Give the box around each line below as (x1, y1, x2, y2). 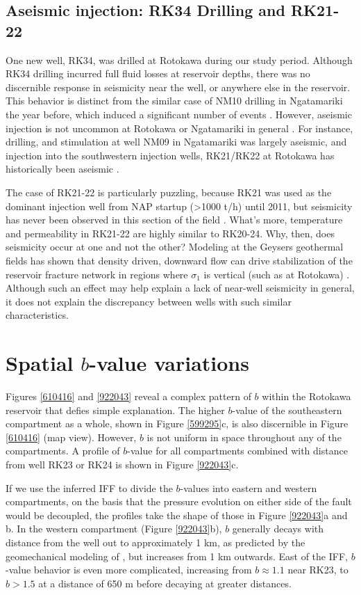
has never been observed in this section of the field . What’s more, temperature (6, 212, 343, 227)
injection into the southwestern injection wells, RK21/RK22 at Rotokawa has (6, 148, 335, 162)
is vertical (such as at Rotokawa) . (203, 267, 350, 281)
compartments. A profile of (6, 443, 120, 458)
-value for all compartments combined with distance (127, 443, 348, 458)
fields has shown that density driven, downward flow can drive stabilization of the (6, 253, 353, 267)
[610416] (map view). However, (6, 429, 137, 444)
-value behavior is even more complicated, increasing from (6, 562, 252, 577)
